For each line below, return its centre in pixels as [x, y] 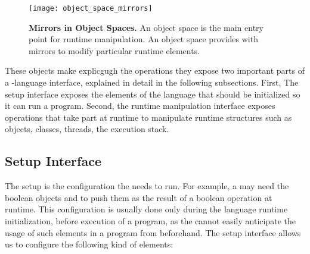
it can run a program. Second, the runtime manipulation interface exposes [140, 106]
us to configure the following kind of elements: [89, 244]
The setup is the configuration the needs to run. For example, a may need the [147, 186]
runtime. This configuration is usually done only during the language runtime [146, 209]
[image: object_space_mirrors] [91, 8]
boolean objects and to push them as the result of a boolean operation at [139, 197]
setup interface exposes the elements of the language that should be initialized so [153, 94]
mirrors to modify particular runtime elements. [114, 50]
